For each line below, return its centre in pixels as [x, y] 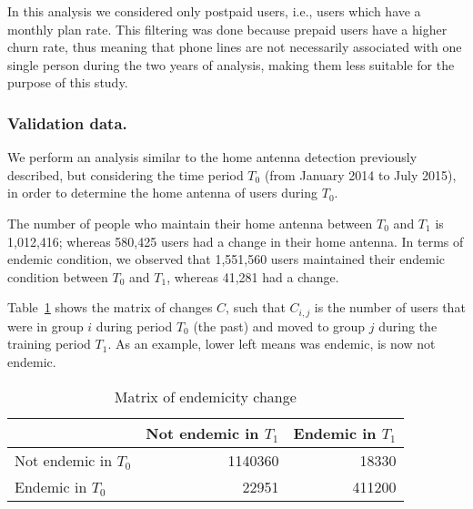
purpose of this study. [68, 82]
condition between [58, 276]
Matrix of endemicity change [205, 396]
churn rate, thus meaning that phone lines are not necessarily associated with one [235, 47]
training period [49, 344]
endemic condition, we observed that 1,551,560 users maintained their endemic [226, 259]
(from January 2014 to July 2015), [360, 174]
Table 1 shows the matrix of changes [110, 307]
